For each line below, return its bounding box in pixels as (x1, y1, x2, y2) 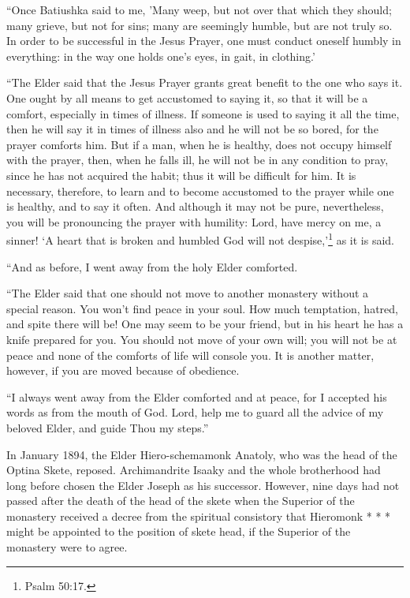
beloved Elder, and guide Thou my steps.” (6, 419, 209, 435)
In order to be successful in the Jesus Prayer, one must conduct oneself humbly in (6, 32, 401, 49)
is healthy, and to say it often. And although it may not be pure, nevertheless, (6, 198, 384, 215)
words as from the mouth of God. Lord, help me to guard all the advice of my (6, 404, 384, 420)
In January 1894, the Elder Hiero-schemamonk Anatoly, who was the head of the (6, 446, 397, 462)
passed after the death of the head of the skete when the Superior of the (6, 492, 355, 509)
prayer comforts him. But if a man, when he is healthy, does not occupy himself (6, 136, 392, 152)
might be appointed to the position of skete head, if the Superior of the (6, 523, 351, 540)
